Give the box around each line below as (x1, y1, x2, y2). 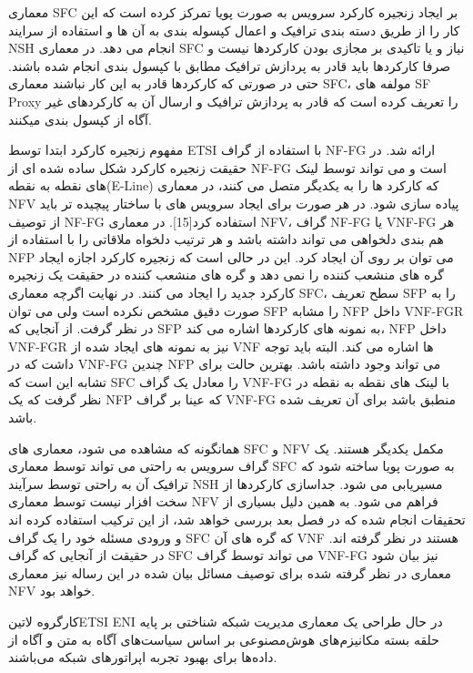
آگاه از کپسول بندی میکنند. (8, 109, 152, 128)
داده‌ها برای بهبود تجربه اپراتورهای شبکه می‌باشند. (8, 648, 277, 667)
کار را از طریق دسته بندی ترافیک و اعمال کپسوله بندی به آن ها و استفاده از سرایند (8, 20, 460, 39)
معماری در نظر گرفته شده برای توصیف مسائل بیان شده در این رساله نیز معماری (8, 563, 452, 582)
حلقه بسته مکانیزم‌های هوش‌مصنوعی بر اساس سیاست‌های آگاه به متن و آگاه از (8, 629, 439, 648)
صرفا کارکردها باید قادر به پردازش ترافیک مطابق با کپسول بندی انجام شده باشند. (8, 56, 451, 75)
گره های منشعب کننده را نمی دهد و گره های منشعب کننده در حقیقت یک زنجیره (8, 265, 444, 284)
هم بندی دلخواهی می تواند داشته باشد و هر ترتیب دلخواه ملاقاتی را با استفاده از (8, 229, 444, 249)
